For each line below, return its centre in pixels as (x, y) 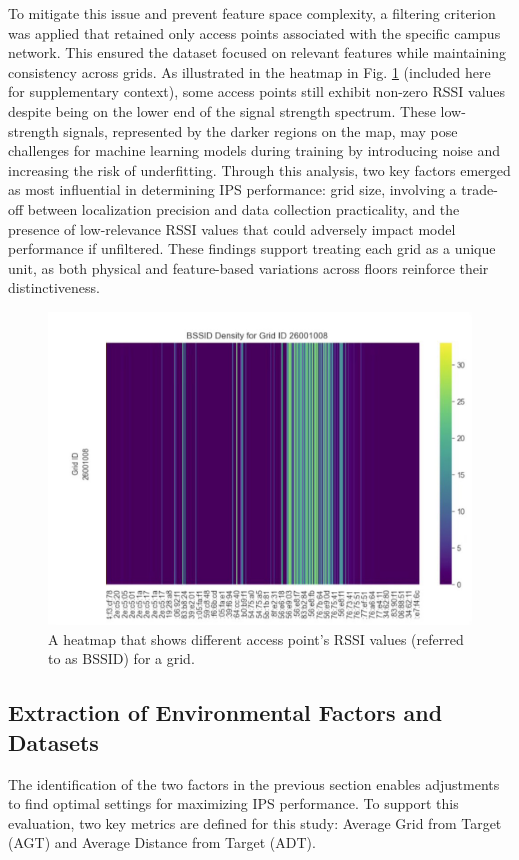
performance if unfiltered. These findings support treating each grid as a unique (252, 248)
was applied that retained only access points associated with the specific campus (254, 32)
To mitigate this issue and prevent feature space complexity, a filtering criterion (252, 13)
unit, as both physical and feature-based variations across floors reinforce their (248, 267)
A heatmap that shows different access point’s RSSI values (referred (256, 638)
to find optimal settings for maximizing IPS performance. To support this (233, 803)
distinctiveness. (54, 287)
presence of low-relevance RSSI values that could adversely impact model (232, 228)
